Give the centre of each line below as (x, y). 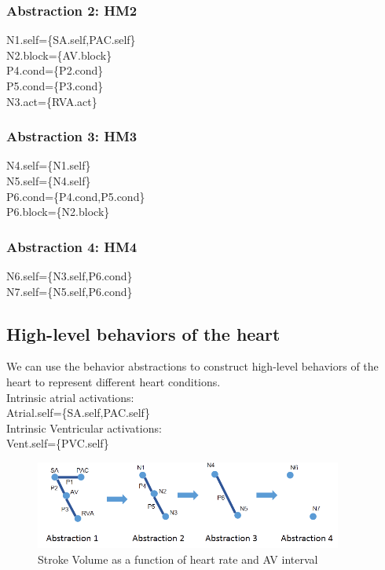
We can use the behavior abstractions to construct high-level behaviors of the (192, 366)
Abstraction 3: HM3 (72, 136)
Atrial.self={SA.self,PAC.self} (78, 413)
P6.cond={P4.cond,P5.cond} (76, 196)
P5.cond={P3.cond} (55, 86)
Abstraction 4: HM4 (72, 246)
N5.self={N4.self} (49, 181)
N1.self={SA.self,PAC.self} (71, 40)
